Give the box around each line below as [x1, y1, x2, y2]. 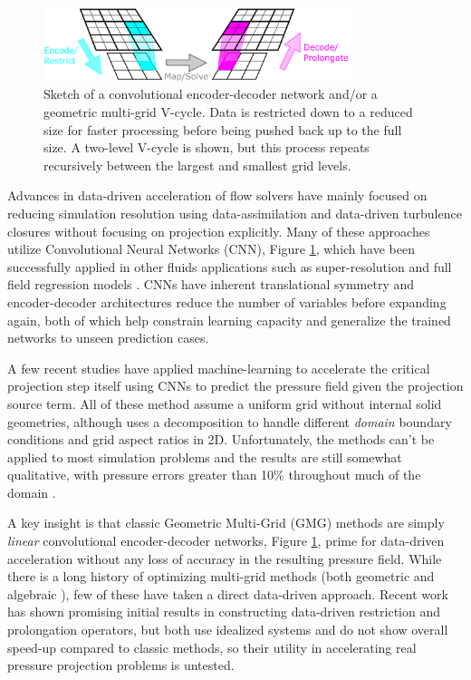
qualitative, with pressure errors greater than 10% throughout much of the [7, 465, 421, 484]
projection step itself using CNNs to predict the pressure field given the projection [7, 376, 464, 395]
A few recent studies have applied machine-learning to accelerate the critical [7, 358, 430, 377]
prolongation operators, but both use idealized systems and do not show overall [7, 620, 448, 639]
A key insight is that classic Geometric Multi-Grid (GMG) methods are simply [7, 513, 445, 532]
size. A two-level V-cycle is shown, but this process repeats [43, 138, 370, 157]
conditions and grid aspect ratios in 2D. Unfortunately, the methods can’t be [7, 430, 435, 449]
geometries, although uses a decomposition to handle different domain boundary [7, 412, 452, 431]
